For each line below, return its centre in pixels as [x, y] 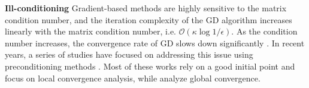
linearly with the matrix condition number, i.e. [90, 31]
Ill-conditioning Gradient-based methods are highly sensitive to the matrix [146, 8]
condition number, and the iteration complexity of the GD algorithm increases [149, 19]
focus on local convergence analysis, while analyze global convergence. [133, 78]
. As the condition [264, 31]
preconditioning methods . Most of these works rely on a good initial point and [150, 66]
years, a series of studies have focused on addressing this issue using [129, 54]
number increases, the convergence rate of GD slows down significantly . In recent [155, 43]
